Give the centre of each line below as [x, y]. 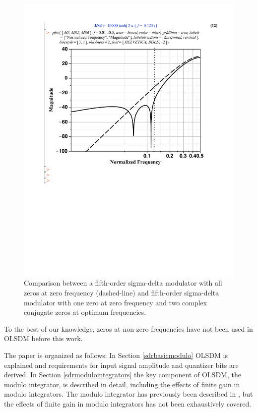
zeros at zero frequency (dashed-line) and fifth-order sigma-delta [122, 293]
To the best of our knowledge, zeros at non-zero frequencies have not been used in [128, 328]
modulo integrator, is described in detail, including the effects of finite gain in [122, 384]
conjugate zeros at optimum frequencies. [85, 312]
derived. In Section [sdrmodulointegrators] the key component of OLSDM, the [123, 375]
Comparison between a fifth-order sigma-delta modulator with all [123, 283]
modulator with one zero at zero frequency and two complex [116, 302]
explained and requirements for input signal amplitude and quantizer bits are [121, 365]
